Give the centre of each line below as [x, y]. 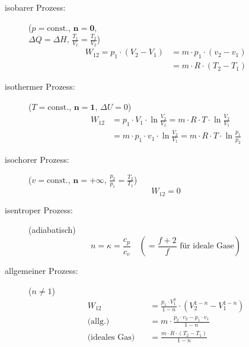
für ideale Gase [207, 246]
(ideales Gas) [111, 337]
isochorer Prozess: [37, 159]
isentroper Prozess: [39, 209]
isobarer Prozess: [35, 7]
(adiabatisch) [52, 230]
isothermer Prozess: [40, 86]
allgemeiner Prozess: [41, 270]
